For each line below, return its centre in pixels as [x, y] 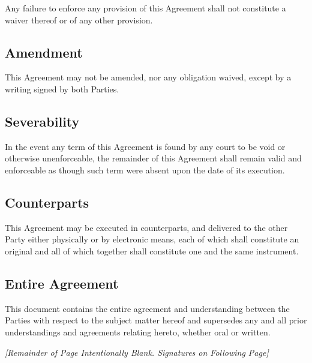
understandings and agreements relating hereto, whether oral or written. [138, 331]
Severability [42, 121]
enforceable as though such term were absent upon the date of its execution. [145, 169]
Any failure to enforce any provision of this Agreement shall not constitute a [145, 8]
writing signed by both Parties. [62, 88]
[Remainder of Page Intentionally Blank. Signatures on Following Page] [137, 352]
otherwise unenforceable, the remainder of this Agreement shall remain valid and [153, 158]
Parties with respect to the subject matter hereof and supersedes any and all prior [156, 320]
